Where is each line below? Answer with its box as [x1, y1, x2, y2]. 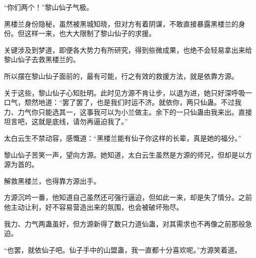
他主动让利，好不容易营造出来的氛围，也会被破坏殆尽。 [4, 201, 183, 212]
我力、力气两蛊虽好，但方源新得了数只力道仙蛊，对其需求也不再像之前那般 [4, 218, 245, 228]
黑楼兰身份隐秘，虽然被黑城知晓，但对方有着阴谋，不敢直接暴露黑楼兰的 [4, 18, 238, 29]
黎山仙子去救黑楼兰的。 [4, 54, 80, 64]
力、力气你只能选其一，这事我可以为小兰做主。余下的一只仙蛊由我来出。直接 [4, 106, 252, 117]
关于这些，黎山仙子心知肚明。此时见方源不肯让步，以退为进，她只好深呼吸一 [4, 87, 252, 97]
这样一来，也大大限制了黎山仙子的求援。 [24, 28, 156, 38]
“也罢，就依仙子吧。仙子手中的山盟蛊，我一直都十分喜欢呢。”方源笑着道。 [4, 244, 242, 255]
